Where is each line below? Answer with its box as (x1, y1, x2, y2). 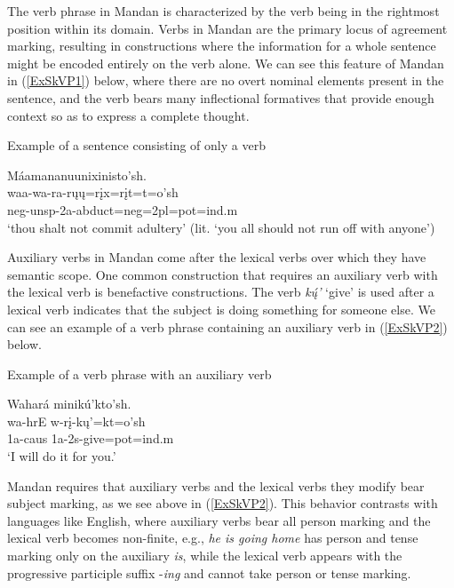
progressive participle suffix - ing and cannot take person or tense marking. (7, 563, 411, 582)
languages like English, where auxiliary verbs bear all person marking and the (7, 511, 431, 529)
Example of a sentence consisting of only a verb (7, 136, 266, 155)
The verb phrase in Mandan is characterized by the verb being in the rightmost (7, 2, 440, 20)
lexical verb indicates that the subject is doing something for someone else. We (7, 299, 435, 318)
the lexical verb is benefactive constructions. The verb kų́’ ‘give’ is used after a (7, 282, 434, 301)
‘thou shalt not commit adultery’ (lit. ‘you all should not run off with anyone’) (7, 218, 435, 236)
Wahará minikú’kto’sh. (7, 394, 131, 413)
